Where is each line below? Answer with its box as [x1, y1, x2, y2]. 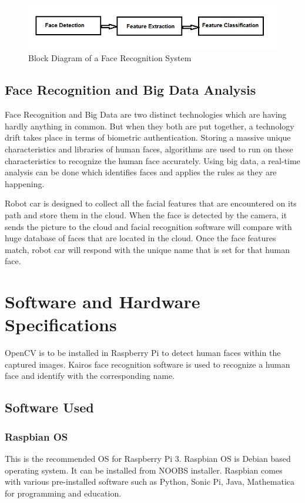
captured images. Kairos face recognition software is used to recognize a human [5, 358, 290, 370]
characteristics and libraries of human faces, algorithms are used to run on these [5, 142, 293, 155]
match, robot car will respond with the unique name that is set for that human [5, 243, 290, 255]
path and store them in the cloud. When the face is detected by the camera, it [5, 208, 287, 221]
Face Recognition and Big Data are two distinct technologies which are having [5, 108, 287, 121]
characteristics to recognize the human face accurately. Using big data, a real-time [5, 154, 300, 166]
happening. [5, 177, 45, 189]
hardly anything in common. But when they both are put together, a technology [5, 119, 294, 132]
